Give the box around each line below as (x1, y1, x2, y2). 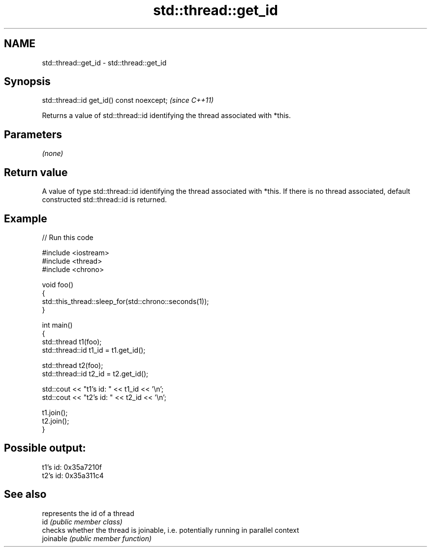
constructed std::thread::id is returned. (42, 195, 167, 204)
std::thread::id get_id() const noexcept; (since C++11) (42, 96, 214, 105)
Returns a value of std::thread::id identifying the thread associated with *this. (42, 111, 291, 120)
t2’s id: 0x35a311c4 (42, 471, 104, 480)
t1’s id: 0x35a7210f (42, 462, 102, 471)
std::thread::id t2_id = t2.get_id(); (42, 369, 149, 378)
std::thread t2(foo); (42, 361, 103, 369)
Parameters (4, 128, 62, 141)
